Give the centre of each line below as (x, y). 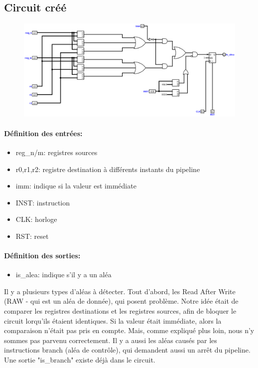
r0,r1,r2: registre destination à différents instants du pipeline (108, 169)
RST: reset (32, 236)
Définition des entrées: (43, 133)
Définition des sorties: (42, 256)
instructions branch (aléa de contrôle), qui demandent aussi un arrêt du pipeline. (127, 350)
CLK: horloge (36, 219)
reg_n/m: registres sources (57, 152)
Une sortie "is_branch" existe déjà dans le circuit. (80, 360)
